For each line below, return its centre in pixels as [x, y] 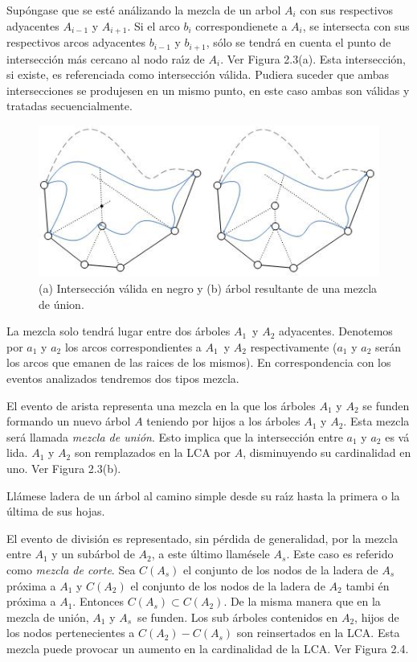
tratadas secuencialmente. [69, 106]
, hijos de [377, 617]
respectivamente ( [294, 346]
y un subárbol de [93, 554]
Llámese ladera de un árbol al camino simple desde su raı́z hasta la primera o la [203, 495]
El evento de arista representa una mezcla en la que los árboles [161, 405]
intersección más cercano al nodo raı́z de [106, 58]
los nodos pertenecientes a [71, 633]
